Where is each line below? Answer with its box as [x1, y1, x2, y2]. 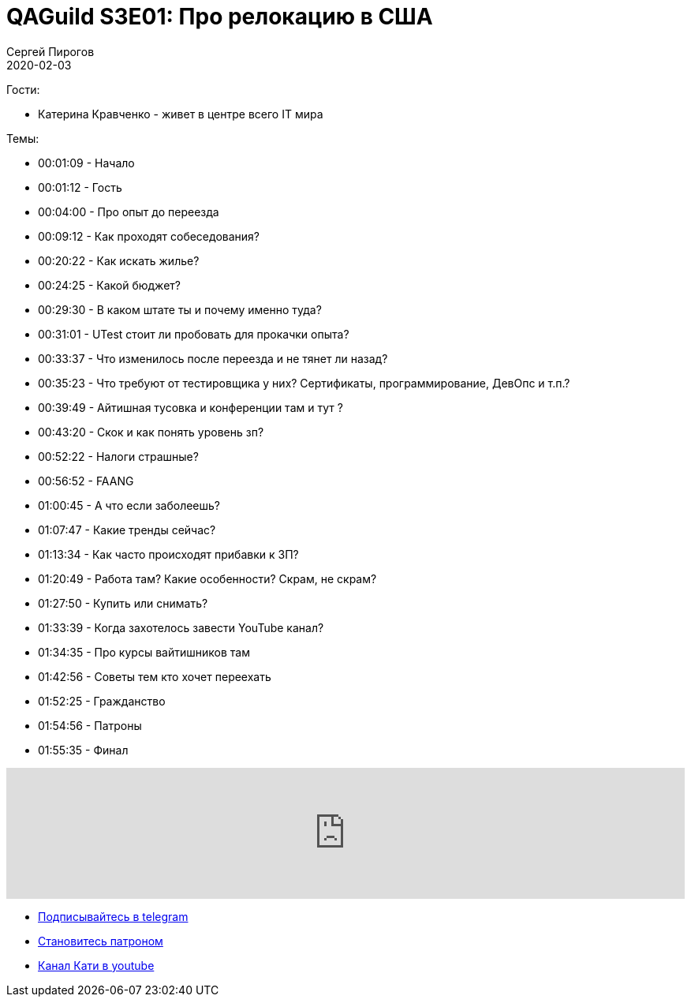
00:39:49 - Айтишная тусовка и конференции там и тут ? [38, 400, 343, 414]
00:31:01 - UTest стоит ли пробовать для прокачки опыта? [38, 327, 349, 341]
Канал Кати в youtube [38, 958, 155, 972]
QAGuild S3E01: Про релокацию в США [6, 3, 433, 30]
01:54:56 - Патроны [38, 718, 142, 732]
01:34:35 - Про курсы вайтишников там [38, 645, 250, 659]
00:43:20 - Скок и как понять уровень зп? [38, 425, 264, 439]
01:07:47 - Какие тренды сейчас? [38, 522, 216, 537]
